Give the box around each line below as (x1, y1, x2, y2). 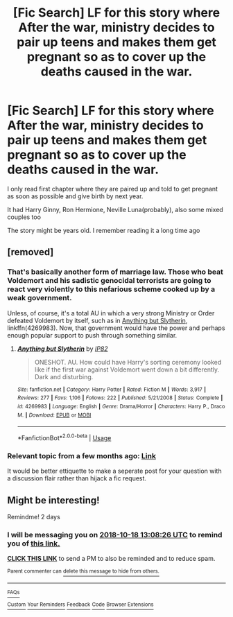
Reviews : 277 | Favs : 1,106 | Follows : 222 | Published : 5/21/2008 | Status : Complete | (17, 394, 223, 401)
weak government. (7, 293, 73, 303)
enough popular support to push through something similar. (7, 331, 178, 339)
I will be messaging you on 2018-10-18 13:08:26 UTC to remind (7, 530, 223, 539)
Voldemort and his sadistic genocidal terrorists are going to (7, 276, 212, 286)
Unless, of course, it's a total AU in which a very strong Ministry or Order (7, 308, 215, 317)
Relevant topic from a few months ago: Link (7, 451, 156, 460)
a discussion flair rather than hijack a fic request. (7, 474, 147, 483)
